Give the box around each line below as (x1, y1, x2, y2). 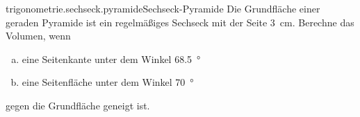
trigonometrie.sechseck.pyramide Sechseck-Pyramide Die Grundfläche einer (6, 1, 320, 15)
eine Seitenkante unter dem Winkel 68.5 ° (22, 51, 201, 66)
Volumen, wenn (6, 28, 71, 43)
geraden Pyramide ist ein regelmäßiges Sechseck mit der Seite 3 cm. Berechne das (6, 15, 354, 29)
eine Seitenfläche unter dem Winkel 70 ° (22, 75, 194, 89)
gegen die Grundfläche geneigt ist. (6, 98, 150, 112)
